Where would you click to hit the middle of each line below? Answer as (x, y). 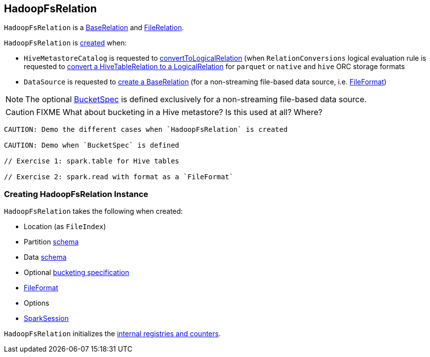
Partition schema (51, 242)
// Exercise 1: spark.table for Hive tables (92, 161)
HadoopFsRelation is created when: (66, 43)
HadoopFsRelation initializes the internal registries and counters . (112, 334)
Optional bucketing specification (76, 273)
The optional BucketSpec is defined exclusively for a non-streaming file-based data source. (196, 99)
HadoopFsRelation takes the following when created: (94, 211)
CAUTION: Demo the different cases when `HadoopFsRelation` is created (146, 130)
